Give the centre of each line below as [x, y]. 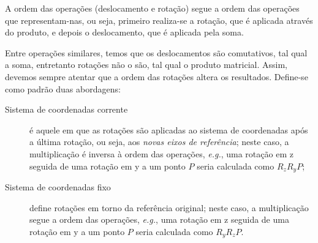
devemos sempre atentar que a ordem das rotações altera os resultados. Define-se [157, 76]
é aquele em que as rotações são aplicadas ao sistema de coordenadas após [169, 129]
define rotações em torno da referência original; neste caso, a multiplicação [169, 207]
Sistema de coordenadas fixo [58, 186]
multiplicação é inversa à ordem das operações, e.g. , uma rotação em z [161, 153]
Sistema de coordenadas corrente [66, 109]
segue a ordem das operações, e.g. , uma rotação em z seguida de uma [159, 219]
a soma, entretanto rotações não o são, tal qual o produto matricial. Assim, [146, 65]
